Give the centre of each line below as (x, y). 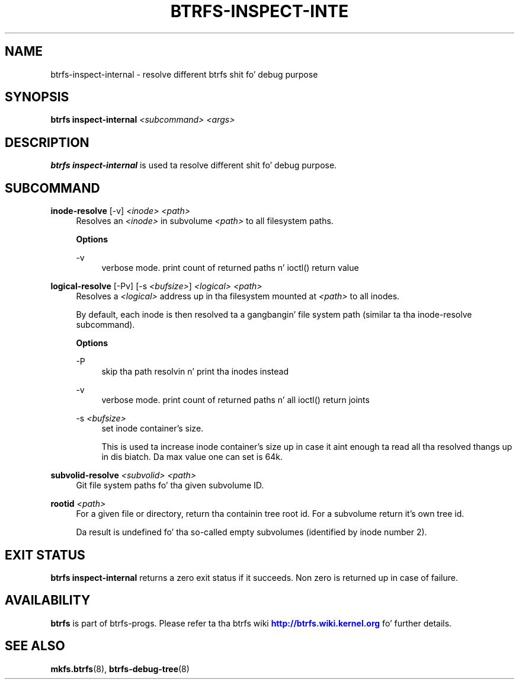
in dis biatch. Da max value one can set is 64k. (192, 457)
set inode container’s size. (153, 429)
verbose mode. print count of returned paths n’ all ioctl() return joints (236, 400)
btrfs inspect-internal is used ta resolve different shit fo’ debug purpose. (194, 165)
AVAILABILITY (48, 600)
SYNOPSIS (37, 97)
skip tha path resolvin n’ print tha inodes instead (195, 372)
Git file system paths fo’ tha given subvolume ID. (170, 485)
